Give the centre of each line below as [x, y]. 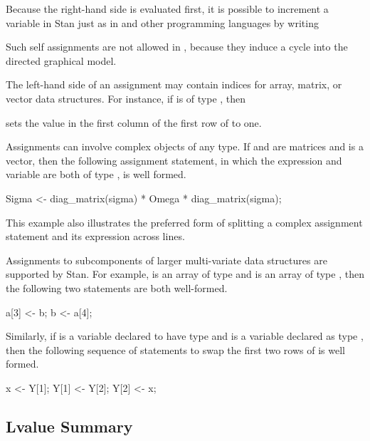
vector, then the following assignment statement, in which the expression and [174, 160]
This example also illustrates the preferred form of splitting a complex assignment [184, 222]
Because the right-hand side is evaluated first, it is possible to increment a [167, 9]
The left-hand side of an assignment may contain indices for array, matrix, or [174, 84]
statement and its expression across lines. [95, 236]
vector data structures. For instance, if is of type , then [126, 98]
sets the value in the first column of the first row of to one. [134, 122]
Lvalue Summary [69, 426]
